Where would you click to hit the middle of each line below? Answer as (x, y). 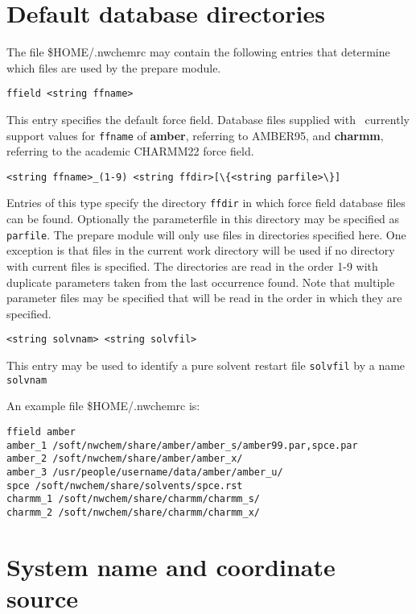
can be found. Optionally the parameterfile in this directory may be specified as (203, 219)
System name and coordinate (171, 566)
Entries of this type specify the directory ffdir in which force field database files (206, 203)
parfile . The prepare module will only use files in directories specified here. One (206, 234)
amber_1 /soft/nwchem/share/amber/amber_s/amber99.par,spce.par (182, 445)
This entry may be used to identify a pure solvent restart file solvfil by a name (206, 365)
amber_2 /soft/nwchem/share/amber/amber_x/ (125, 459)
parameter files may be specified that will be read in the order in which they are (204, 298)
